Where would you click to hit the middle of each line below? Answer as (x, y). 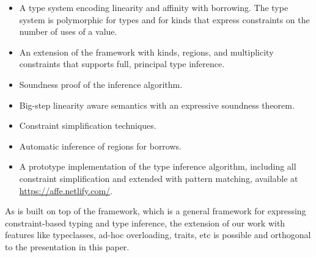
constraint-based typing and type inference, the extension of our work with (145, 223)
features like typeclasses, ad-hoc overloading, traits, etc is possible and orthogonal (158, 235)
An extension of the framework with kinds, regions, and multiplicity (146, 52)
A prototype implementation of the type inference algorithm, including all (158, 166)
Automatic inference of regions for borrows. (100, 146)
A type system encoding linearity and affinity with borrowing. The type (154, 7)
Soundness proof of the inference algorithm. (101, 84)
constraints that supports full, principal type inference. (122, 64)
